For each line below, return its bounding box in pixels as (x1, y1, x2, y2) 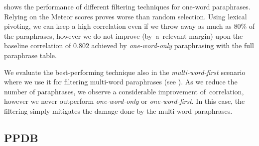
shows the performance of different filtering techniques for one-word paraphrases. (4, 1, 251, 11)
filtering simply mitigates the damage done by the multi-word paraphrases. (4, 105, 233, 116)
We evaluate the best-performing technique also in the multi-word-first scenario (4, 67, 246, 77)
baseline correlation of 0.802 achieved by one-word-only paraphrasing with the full (4, 40, 254, 51)
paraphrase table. (4, 50, 57, 60)
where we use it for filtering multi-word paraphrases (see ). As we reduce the (4, 76, 238, 87)
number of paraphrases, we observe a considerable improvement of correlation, (4, 86, 244, 96)
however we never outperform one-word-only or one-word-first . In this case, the (4, 96, 245, 106)
